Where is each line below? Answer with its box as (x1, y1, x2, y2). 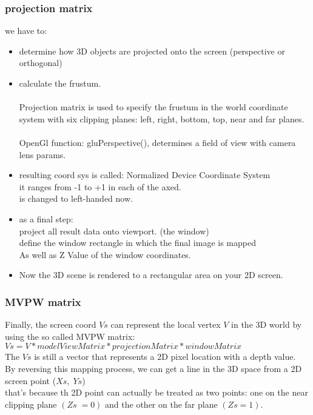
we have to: (5, 24, 47, 37)
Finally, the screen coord (5, 318, 96, 331)
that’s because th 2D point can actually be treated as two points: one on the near (5, 386, 308, 399)
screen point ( (5, 374, 56, 387)
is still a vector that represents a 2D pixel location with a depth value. (34, 350, 296, 363)
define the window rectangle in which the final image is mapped (19, 236, 256, 249)
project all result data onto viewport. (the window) (19, 224, 209, 237)
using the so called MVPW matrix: (5, 330, 135, 342)
